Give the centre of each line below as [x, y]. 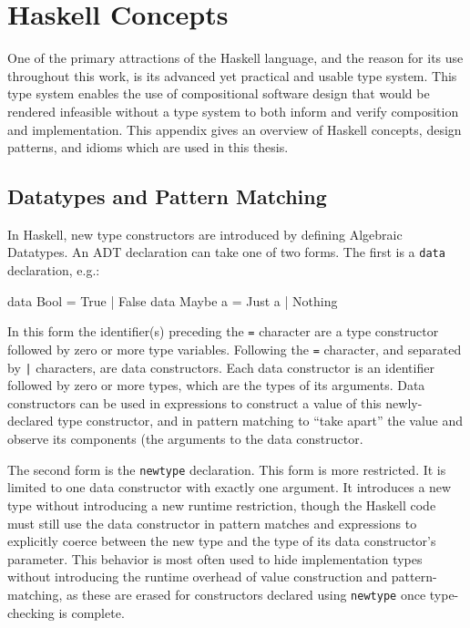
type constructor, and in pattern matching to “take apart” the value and [261, 421]
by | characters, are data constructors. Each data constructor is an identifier [221, 367]
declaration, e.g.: [54, 270]
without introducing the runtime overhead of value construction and [198, 577]
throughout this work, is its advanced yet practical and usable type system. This [232, 75]
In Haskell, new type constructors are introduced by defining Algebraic [205, 234]
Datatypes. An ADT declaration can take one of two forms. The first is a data [226, 252]
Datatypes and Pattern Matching [167, 196]
